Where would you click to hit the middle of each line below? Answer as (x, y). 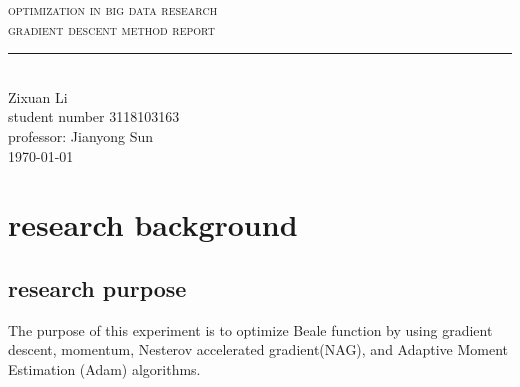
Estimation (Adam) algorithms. (104, 368)
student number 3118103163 (94, 116)
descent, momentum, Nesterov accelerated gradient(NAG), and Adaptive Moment (258, 349)
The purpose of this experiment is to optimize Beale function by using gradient (250, 329)
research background (153, 224)
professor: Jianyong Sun (81, 135)
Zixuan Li (38, 96)
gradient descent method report (111, 28)
